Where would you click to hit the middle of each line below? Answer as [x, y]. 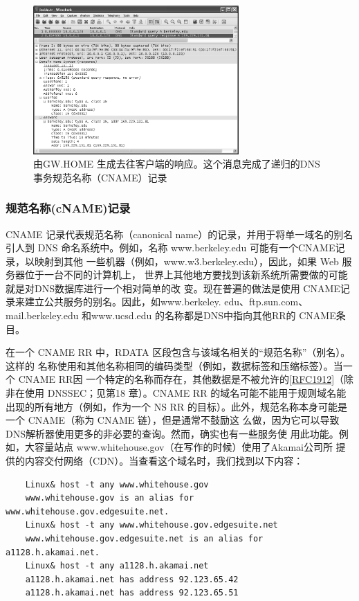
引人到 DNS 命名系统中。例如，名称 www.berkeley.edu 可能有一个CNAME [171, 248]
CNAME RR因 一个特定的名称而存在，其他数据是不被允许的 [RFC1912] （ [181, 379]
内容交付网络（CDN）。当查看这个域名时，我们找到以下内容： [164, 460]
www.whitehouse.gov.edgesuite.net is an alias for [144, 538]
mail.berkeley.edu [42, 315]
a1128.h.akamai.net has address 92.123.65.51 [132, 593]
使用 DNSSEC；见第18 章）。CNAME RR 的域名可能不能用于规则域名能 [185, 393]
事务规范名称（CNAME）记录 [100, 177]
